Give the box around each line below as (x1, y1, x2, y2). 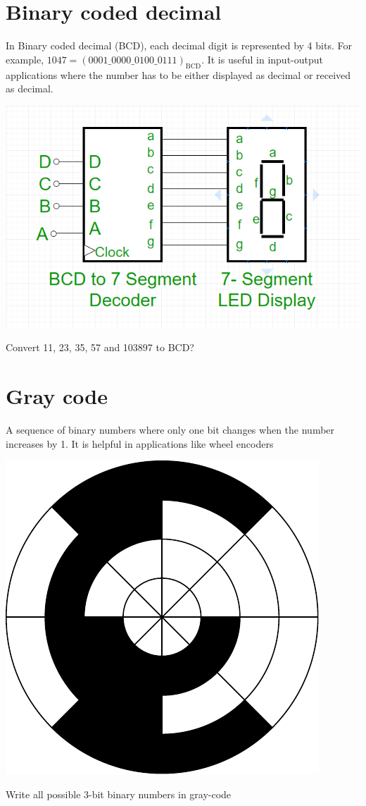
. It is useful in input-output (201, 51, 323, 66)
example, (6, 51, 44, 66)
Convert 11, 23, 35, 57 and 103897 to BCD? (6, 340, 194, 355)
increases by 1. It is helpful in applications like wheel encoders (6, 436, 274, 451)
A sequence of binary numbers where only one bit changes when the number (6, 422, 335, 437)
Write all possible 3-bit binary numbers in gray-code (6, 786, 232, 801)
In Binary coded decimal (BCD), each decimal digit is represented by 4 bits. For (6, 38, 352, 53)
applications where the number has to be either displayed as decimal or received (6, 67, 351, 82)
